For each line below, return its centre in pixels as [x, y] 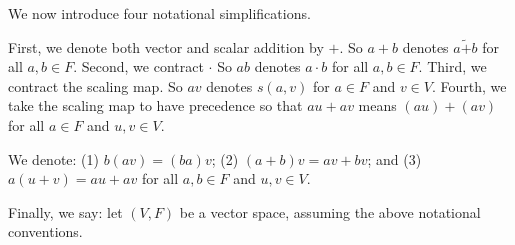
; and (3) [394, 158]
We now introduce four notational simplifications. [159, 13]
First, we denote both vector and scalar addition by [166, 46]
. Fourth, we [469, 85]
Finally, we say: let [65, 211]
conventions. [45, 231]
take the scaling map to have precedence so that [155, 105]
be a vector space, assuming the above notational [330, 211]
